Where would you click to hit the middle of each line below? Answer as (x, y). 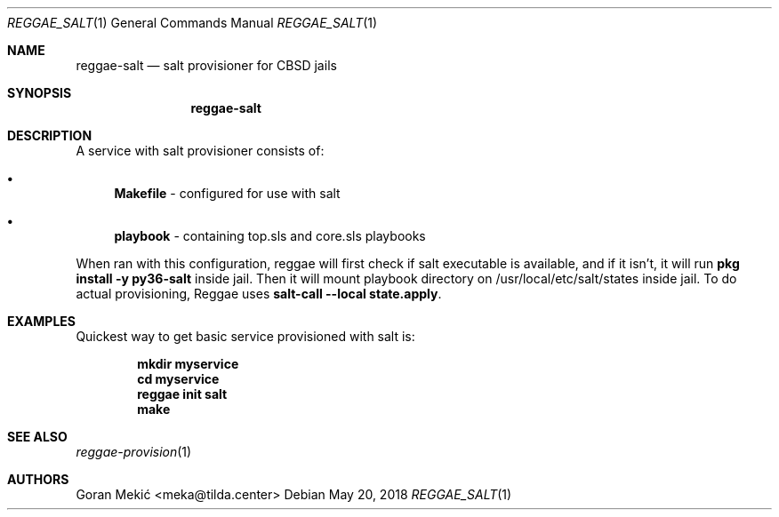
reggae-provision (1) (134, 452)
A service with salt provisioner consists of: (200, 151)
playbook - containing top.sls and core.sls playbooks (270, 236)
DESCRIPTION (50, 135)
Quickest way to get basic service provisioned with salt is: (245, 336)
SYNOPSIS (40, 93)
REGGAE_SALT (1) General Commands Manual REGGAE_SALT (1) (193, 23)
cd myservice (178, 379)
